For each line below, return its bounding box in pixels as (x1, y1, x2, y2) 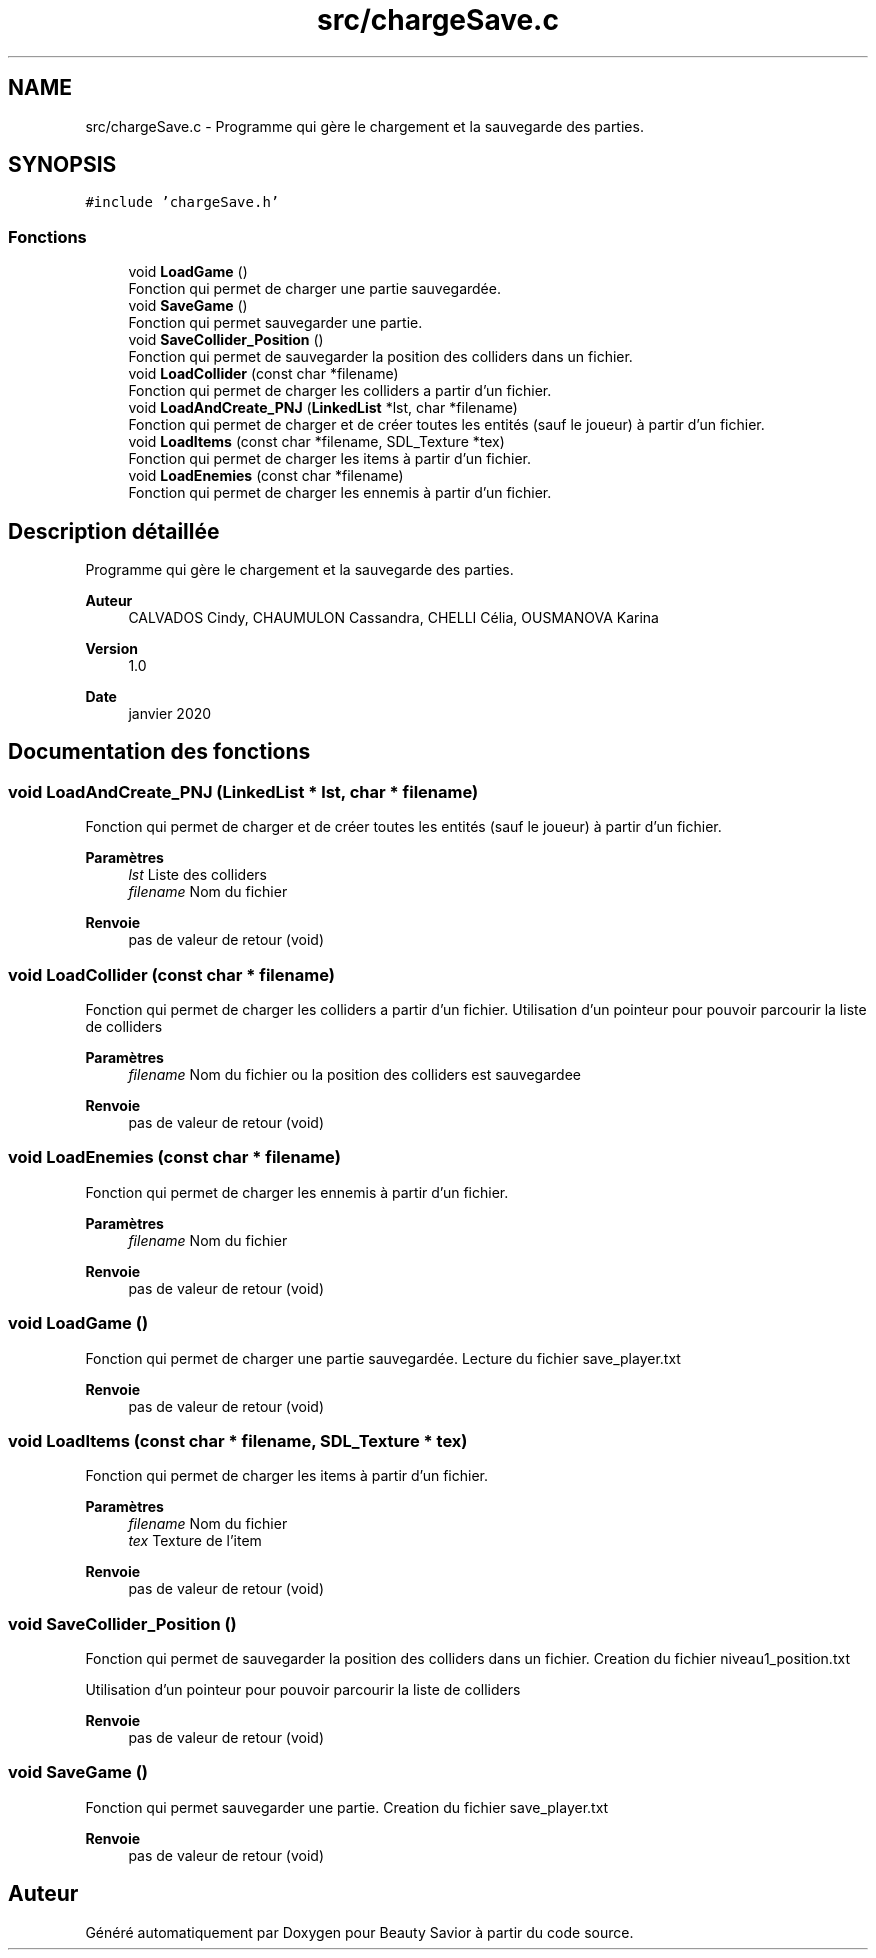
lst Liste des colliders (128, 866, 267, 884)
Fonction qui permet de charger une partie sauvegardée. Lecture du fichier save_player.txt (85, 1349, 681, 1367)
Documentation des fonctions (8, 739, 311, 765)
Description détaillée (8, 518, 220, 544)
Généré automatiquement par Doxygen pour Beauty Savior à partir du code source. (85, 1923, 634, 1941)
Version (85, 640, 138, 658)
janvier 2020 (128, 705, 212, 723)
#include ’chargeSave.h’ (85, 194, 280, 211)
